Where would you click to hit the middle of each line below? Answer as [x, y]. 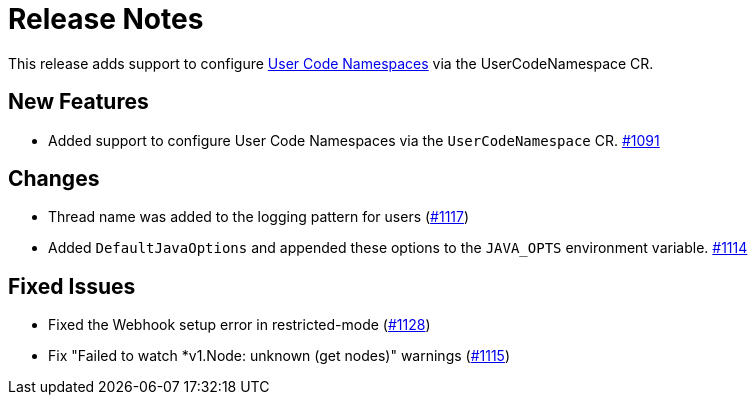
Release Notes [106, 19]
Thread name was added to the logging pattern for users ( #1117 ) [259, 217]
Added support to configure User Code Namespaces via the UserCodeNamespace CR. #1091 [354, 140]
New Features [78, 102]
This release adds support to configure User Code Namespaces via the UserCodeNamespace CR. [331, 63]
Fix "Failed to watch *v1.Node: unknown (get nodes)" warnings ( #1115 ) [279, 356]
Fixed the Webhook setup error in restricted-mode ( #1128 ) [239, 325]
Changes [54, 179]
